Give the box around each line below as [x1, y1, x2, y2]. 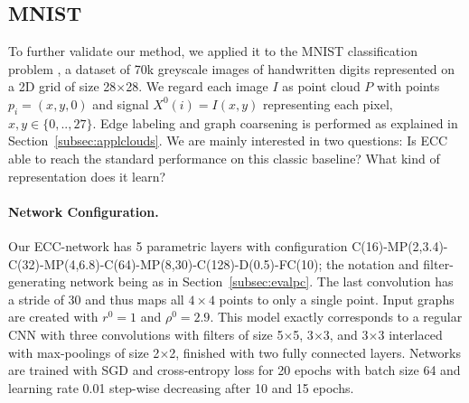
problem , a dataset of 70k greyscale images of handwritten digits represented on [8, 59, 455, 78]
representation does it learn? [8, 166, 166, 185]
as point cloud [282, 77, 361, 96]
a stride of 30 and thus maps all [8, 289, 184, 308]
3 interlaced [378, 324, 443, 343]
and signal [92, 94, 149, 113]
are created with [8, 307, 98, 326]
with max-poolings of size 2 [8, 342, 160, 361]
